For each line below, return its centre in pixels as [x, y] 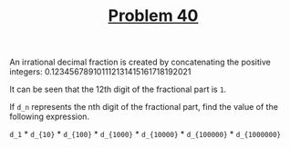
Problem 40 [153, 16]
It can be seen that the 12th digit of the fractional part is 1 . [118, 89]
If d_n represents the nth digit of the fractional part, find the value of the [144, 107]
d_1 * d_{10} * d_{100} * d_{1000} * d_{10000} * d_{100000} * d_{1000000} [145, 134]
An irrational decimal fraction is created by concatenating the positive [140, 62]
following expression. [49, 117]
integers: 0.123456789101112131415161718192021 [100, 72]
